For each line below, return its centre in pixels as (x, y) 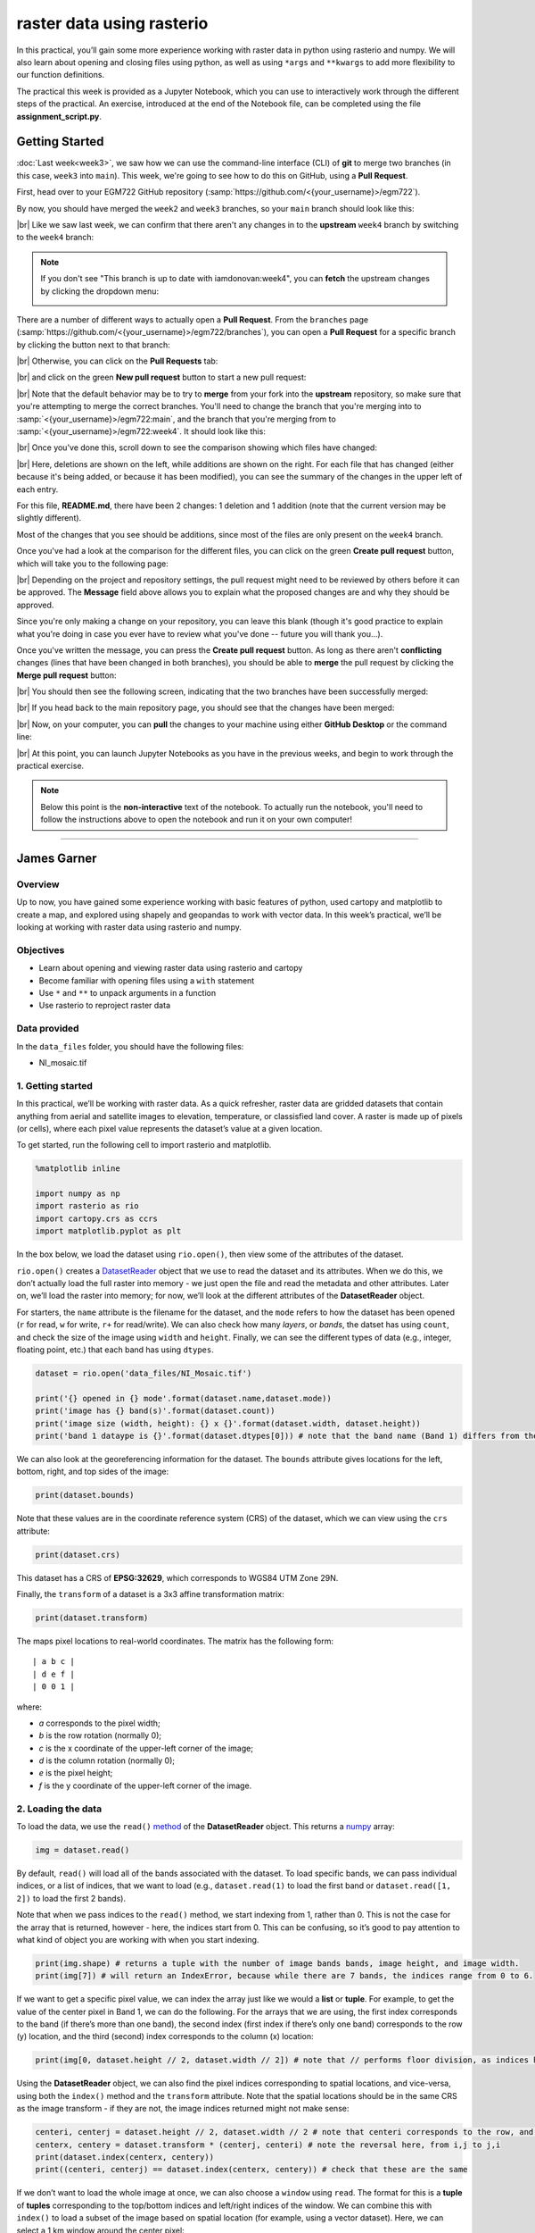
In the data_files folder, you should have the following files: (130, 1046)
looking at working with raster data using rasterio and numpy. (129, 927)
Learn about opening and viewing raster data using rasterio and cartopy (171, 968)
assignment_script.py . (59, 116)
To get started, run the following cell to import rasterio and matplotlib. (144, 1145)
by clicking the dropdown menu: (100, 291)
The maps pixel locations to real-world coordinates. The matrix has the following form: (175, 1641)
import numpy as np (78, 1194)
